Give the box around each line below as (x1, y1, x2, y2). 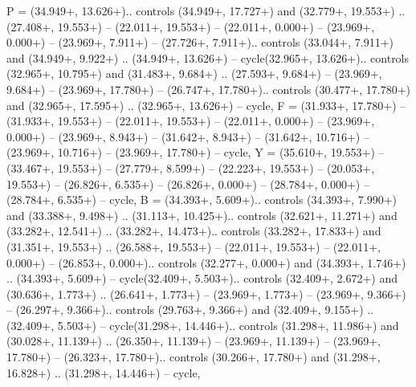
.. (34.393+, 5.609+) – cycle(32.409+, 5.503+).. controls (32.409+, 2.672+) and (6, 270, 398, 287)
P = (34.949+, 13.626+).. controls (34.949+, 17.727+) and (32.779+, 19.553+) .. (6, 2, 406, 18)
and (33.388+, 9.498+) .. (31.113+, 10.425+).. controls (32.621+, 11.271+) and (6, 206, 398, 223)
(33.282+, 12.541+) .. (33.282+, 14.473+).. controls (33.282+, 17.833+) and (6, 222, 381, 239)
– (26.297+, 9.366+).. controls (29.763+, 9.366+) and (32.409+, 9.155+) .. (6, 301, 374, 318)
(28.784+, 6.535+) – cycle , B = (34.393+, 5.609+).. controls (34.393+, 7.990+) (6, 191, 398, 208)
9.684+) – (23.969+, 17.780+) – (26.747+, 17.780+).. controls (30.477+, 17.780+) (6, 80, 410, 97)
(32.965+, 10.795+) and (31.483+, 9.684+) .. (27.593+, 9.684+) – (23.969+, (6, 65, 382, 82)
